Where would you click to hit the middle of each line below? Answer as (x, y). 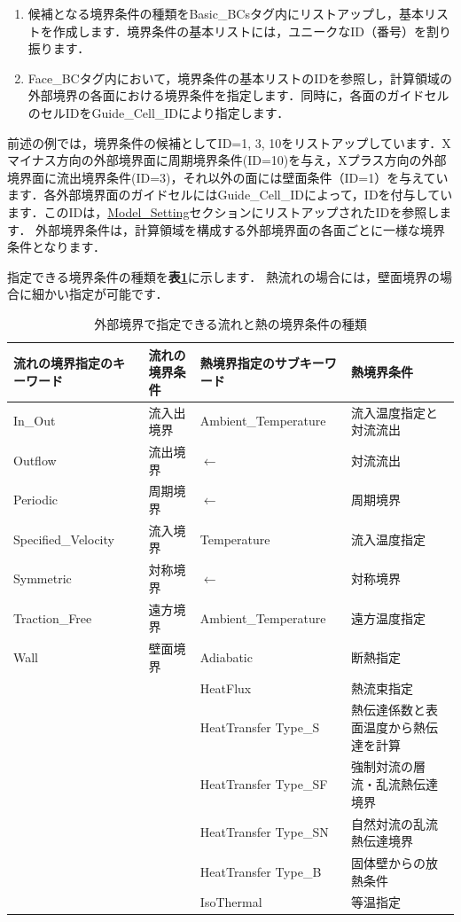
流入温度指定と (395, 412)
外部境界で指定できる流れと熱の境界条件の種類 (230, 323)
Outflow (35, 460)
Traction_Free (53, 617)
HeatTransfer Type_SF (264, 784)
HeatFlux (226, 688)
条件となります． (57, 247)
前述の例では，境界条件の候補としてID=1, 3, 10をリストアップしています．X (229, 142)
